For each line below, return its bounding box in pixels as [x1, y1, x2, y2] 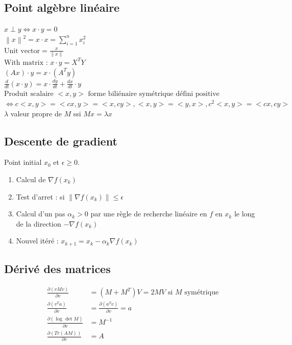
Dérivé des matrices [4, 261, 111, 277]
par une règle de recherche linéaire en [90, 208, 207, 219]
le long [234, 208, 255, 219]
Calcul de [16, 174, 46, 184]
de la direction [16, 218, 61, 229]
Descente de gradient [4, 133, 117, 149]
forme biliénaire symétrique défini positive [88, 90, 220, 98]
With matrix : [4, 59, 48, 66]
